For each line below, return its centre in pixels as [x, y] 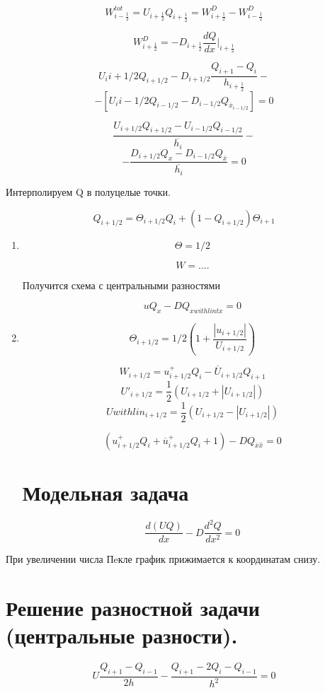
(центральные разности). [122, 635]
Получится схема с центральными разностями [121, 285]
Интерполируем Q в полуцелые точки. [88, 191]
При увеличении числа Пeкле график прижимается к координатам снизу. [163, 559]
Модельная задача [106, 492]
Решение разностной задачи [133, 608]
